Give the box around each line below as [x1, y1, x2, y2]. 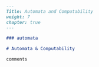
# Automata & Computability [6, 46, 75, 52]
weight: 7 [6, 14, 31, 20]
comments [6, 57, 28, 62]
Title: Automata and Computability [6, 8, 94, 15]
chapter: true [6, 19, 41, 25]
